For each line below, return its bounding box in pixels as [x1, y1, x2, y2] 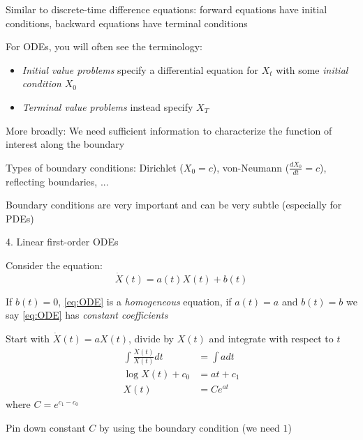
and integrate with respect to [209, 331, 334, 345]
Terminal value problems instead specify [22, 99, 193, 114]
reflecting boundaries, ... [6, 174, 109, 188]
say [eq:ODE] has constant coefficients [6, 308, 168, 322]
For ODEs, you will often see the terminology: [6, 39, 202, 54]
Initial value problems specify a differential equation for [22, 62, 259, 77]
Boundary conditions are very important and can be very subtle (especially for [6, 197, 342, 212]
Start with [6, 331, 50, 345]
